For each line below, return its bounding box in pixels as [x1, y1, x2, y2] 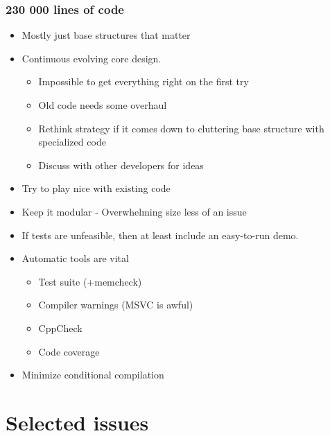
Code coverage [38, 344, 100, 358]
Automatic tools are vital [21, 251, 129, 265]
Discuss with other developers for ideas [38, 157, 204, 172]
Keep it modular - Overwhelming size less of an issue [21, 204, 247, 218]
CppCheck [38, 320, 82, 335]
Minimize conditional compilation [21, 367, 164, 382]
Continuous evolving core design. [21, 51, 162, 65]
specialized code [38, 134, 106, 149]
